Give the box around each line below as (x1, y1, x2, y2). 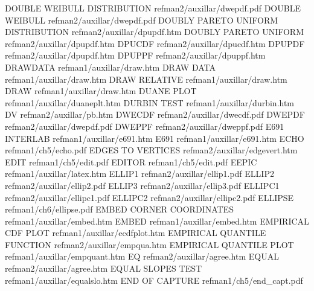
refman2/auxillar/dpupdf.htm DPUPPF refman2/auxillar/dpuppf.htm (5, 49, 266, 62)
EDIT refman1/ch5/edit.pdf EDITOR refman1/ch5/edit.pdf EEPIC (5, 155, 257, 168)
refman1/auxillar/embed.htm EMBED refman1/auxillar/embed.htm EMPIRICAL (5, 214, 309, 227)
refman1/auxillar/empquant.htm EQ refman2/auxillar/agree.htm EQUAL (5, 250, 279, 263)
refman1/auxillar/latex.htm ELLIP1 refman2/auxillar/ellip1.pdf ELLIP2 (5, 167, 274, 180)
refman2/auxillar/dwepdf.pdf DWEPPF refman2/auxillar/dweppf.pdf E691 (5, 120, 284, 132)
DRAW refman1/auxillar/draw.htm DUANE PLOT (5, 85, 197, 97)
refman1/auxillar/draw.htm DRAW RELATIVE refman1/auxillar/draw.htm (5, 72, 287, 85)
